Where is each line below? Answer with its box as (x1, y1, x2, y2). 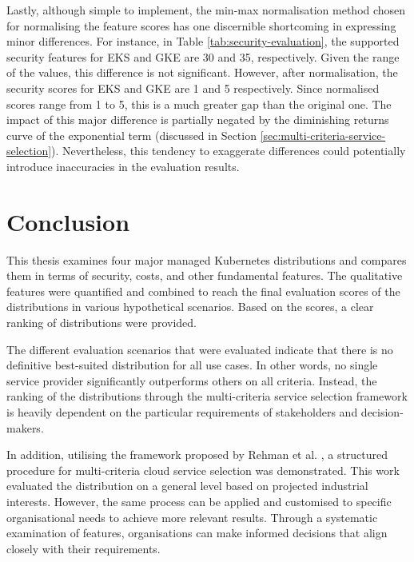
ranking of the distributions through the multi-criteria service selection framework (6, 388, 408, 405)
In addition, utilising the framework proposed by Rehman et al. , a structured (6, 446, 388, 463)
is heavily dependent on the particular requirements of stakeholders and (6, 404, 358, 420)
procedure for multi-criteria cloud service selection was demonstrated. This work (6, 461, 400, 478)
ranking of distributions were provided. (6, 314, 197, 331)
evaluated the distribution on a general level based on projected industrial (6, 477, 368, 494)
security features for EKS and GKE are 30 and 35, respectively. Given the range (6, 48, 400, 65)
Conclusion (6, 205, 130, 237)
